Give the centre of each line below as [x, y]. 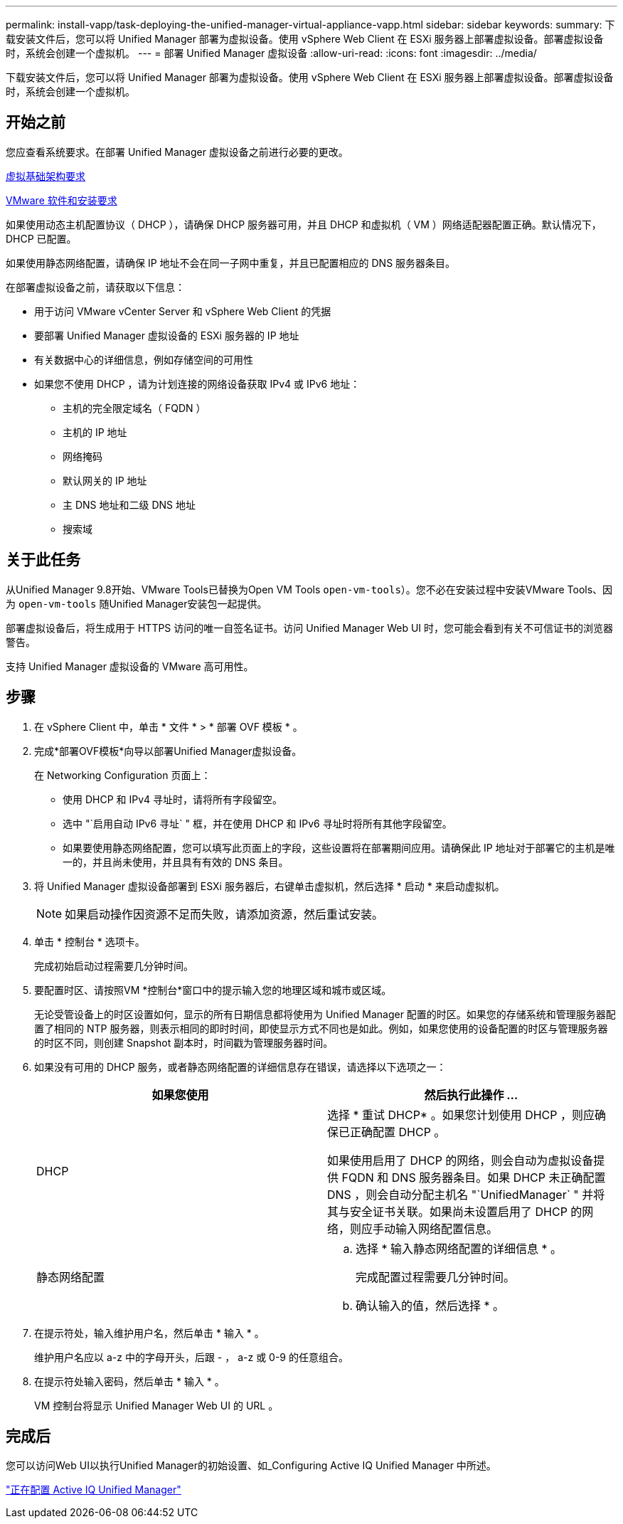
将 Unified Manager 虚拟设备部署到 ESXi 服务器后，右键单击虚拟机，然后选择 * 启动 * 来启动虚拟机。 [270, 886]
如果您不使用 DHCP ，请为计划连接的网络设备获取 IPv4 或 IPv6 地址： [197, 383]
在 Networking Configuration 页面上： [123, 775]
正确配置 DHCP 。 [398, 1132]
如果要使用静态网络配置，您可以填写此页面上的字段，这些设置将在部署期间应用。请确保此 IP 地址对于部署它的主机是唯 [339, 847]
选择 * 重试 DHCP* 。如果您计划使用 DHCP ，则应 [461, 1115]
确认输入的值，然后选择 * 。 [430, 1305]
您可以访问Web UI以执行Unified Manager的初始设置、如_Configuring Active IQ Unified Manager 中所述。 [251, 1466]
